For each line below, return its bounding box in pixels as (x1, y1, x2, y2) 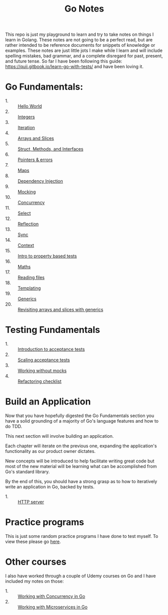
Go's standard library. (5, 469, 50, 474)
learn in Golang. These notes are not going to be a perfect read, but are (5, 37, 153, 43)
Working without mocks (18, 368, 67, 374)
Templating (18, 285, 41, 291)
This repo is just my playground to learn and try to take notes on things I (5, 31, 154, 38)
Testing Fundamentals (5, 324, 100, 335)
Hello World (18, 103, 42, 109)
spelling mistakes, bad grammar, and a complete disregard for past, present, (5, 53, 163, 59)
